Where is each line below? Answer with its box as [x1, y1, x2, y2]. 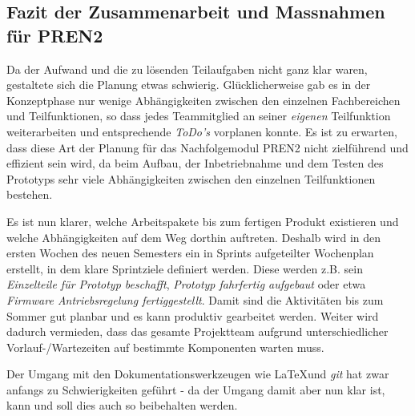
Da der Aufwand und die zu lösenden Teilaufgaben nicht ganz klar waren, [6, 60, 368, 77]
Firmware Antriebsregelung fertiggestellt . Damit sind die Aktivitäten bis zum [6, 291, 384, 308]
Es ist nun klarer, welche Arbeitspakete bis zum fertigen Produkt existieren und [6, 212, 399, 229]
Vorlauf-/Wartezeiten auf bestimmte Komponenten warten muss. [6, 338, 324, 355]
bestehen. [6, 186, 53, 203]
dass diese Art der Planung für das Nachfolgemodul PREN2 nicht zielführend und [6, 139, 409, 155]
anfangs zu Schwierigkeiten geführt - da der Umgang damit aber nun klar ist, [6, 381, 385, 398]
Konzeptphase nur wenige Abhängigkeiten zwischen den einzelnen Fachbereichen [6, 91, 401, 108]
